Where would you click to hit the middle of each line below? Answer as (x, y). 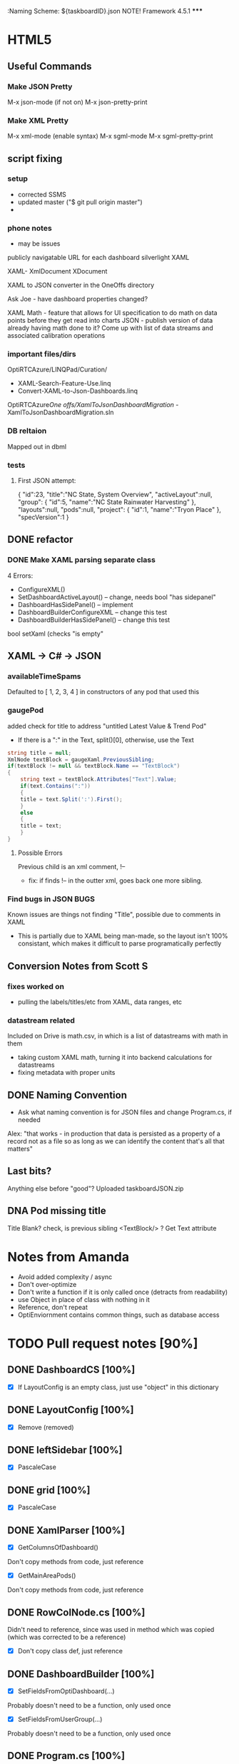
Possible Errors (40, 853)
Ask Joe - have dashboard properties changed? (78, 299)
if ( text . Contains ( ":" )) (56, 786)
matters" (20, 1149)
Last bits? (30, 1171)
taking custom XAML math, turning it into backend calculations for (115, 1058)
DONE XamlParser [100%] (66, 1530)
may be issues (39, 244)
